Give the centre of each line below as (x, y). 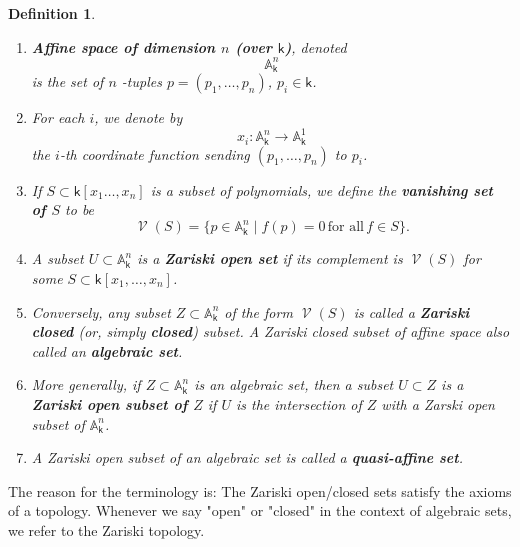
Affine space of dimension (123, 46)
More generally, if (86, 384)
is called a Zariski (411, 311)
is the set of (67, 81)
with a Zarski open (438, 403)
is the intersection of (298, 403)
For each (58, 117)
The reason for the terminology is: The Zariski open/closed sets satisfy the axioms (260, 490)
